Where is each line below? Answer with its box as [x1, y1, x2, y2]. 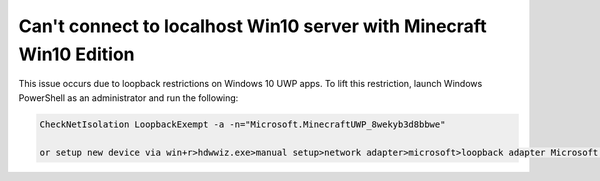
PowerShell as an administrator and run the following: [18, 91, 239, 104]
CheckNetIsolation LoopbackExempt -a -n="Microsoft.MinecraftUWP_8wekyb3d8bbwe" [39, 118, 446, 130]
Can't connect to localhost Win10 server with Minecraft [18, 15, 487, 37]
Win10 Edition [18, 43, 135, 65]
